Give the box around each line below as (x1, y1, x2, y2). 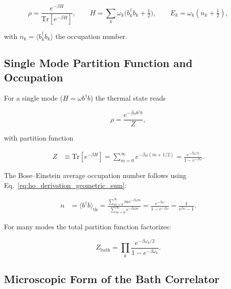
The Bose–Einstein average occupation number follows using (4, 170, 187, 181)
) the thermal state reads (90, 93, 166, 103)
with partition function (4, 133, 74, 143)
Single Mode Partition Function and (4, 55, 192, 70)
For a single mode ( (4, 93, 63, 103)
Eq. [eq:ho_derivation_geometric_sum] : (4, 180, 127, 190)
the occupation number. (55, 31, 127, 41)
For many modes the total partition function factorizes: (4, 221, 171, 232)
